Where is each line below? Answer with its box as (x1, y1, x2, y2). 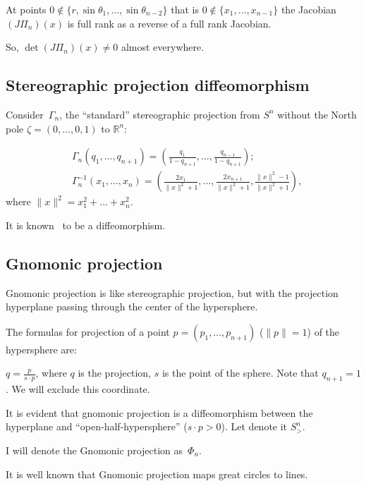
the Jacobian (281, 2, 336, 16)
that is (171, 2, 199, 16)
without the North (277, 107, 357, 121)
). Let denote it (221, 419, 288, 434)
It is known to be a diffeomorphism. (6, 217, 166, 232)
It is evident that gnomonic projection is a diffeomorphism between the (6, 405, 313, 420)
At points (6, 2, 47, 16)
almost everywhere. (121, 40, 205, 54)
